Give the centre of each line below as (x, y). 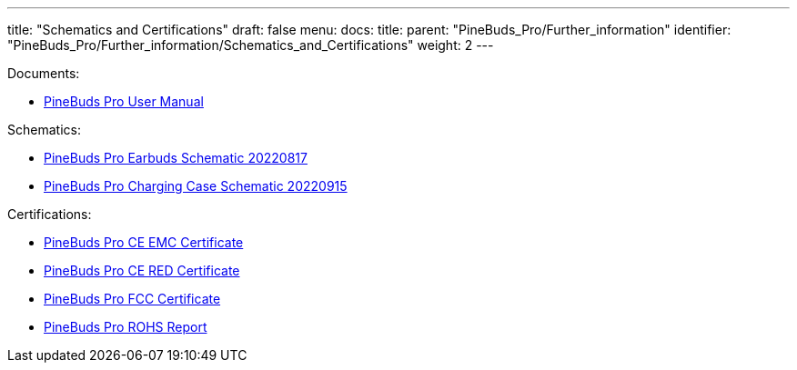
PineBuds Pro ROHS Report (126, 327)
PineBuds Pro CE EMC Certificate (144, 242)
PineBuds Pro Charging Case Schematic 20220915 (196, 186)
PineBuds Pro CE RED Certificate (142, 270)
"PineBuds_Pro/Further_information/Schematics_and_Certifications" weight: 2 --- (251, 45)
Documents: (44, 73)
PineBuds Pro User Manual (124, 101)
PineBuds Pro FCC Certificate (132, 299)
